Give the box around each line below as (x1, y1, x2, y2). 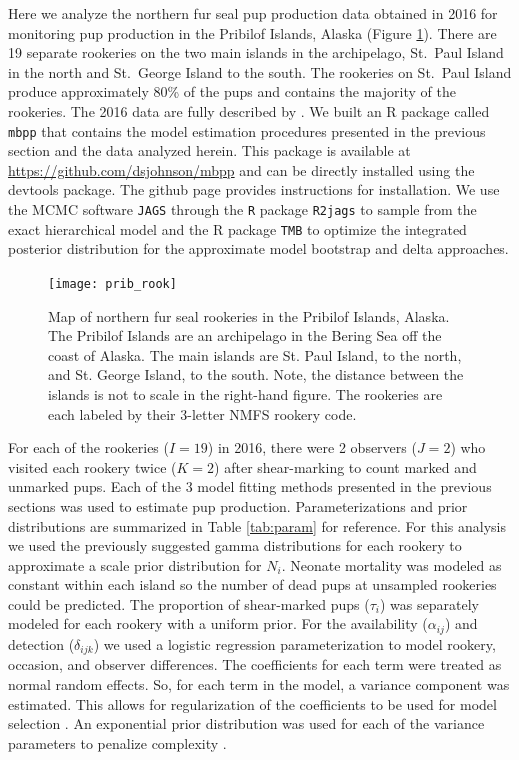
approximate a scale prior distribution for (8, 554, 262, 575)
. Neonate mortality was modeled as (281, 554, 502, 575)
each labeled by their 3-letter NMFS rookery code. (48, 403, 357, 424)
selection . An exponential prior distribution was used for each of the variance (8, 713, 485, 734)
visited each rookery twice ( (8, 456, 177, 477)
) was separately (379, 593, 479, 614)
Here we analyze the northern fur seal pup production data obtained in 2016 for (8, 3, 498, 23)
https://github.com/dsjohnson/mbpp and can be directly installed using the (8, 159, 475, 180)
